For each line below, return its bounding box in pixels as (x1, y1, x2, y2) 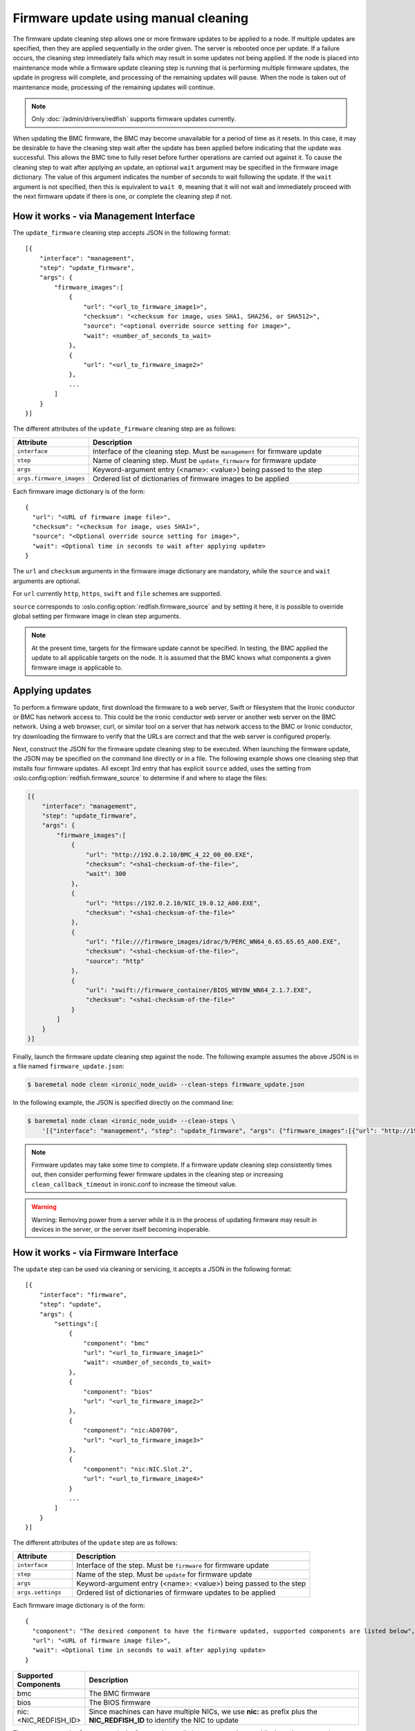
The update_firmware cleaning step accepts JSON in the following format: (12, 228, 231, 237)
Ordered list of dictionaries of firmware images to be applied (92, 474, 290, 483)
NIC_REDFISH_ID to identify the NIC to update (89, 1716, 239, 1725)
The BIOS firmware (89, 1698, 151, 1707)
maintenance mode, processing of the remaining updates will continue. (12, 83, 216, 91)
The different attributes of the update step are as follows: (12, 1539, 178, 1547)
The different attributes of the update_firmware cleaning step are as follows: (12, 424, 237, 433)
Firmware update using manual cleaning (12, 10, 249, 26)
